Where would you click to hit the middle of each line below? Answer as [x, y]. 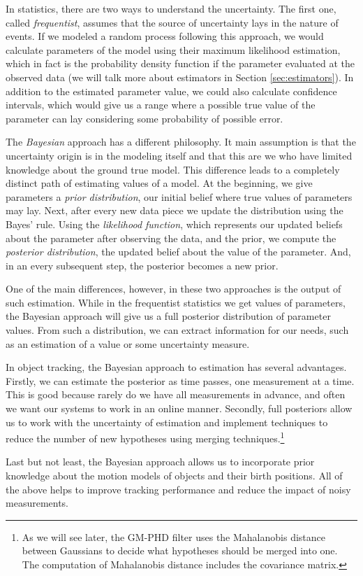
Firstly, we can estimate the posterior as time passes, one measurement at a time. [180, 380]
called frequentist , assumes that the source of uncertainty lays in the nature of [172, 22]
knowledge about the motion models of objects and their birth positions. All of [174, 476]
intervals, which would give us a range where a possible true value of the [161, 105]
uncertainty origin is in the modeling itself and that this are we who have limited [179, 155]
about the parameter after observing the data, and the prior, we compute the [171, 238]
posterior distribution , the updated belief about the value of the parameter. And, [178, 252]
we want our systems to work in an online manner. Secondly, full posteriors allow [179, 408]
